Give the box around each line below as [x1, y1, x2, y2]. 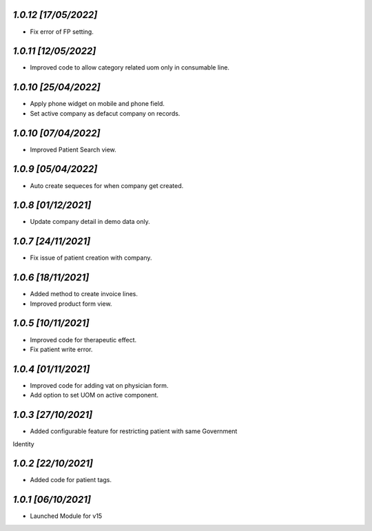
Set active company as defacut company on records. [30, 109, 180, 117]
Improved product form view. [30, 300, 112, 308]
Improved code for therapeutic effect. [30, 335, 137, 344]
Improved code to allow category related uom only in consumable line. [30, 63, 230, 72]
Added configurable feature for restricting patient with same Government [30, 427, 238, 435]
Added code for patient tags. [30, 476, 112, 484]
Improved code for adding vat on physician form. [30, 381, 169, 389]
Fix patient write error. [30, 345, 93, 353]
